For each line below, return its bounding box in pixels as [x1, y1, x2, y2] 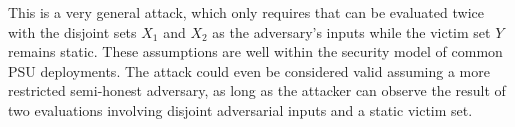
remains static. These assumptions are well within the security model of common [8, 41, 503, 62]
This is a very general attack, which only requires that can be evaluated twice [8, 2, 484, 22]
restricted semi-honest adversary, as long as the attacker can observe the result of [8, 80, 506, 101]
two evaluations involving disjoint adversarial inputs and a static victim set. [8, 99, 473, 120]
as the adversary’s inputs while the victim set [212, 21, 491, 42]
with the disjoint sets [8, 21, 137, 42]
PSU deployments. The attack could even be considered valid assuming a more [8, 60, 490, 81]
